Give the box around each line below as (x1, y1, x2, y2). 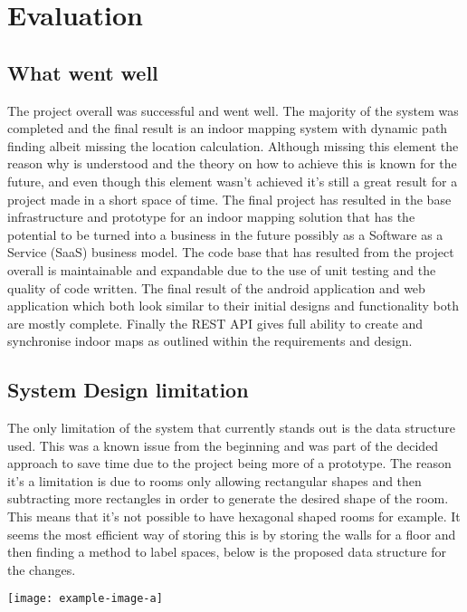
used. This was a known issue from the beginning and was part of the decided (7, 435, 439, 454)
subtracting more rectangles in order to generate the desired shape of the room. (7, 489, 449, 508)
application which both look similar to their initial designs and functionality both (7, 296, 459, 315)
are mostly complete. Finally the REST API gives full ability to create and (7, 313, 424, 332)
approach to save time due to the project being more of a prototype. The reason (7, 454, 452, 473)
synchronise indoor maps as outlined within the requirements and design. (7, 331, 413, 350)
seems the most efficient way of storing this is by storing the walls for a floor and (7, 524, 456, 543)
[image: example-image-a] (7, 592, 163, 606)
